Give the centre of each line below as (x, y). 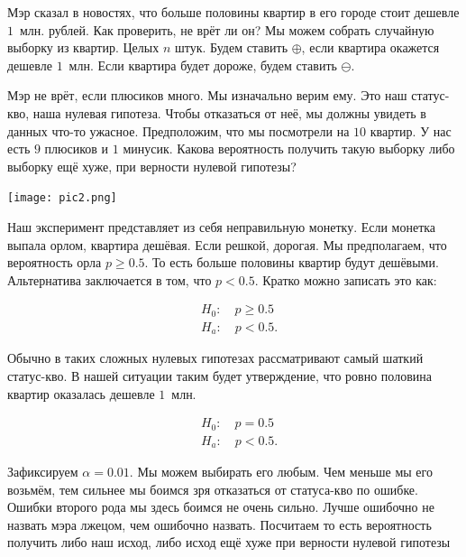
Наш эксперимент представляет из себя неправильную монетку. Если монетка (222, 227)
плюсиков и (77, 149)
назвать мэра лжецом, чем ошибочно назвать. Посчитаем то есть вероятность (219, 524)
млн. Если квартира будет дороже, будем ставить (203, 65)
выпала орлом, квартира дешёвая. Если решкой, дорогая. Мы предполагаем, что (227, 244)
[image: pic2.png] (62, 198)
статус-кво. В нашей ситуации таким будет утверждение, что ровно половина (219, 375)
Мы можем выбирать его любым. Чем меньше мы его (285, 472)
